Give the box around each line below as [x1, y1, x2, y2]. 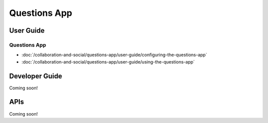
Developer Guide [9, 72, 63, 80]
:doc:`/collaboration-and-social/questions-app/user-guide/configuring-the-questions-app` [21, 52, 207, 58]
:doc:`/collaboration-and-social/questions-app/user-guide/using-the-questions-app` [21, 59, 195, 64]
